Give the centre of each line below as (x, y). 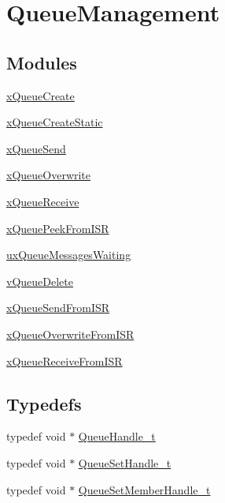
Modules (42, 62)
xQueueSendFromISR (58, 308)
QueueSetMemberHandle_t (144, 489)
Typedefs (44, 403)
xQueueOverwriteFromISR (70, 334)
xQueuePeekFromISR (58, 228)
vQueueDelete (40, 281)
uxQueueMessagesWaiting (69, 255)
